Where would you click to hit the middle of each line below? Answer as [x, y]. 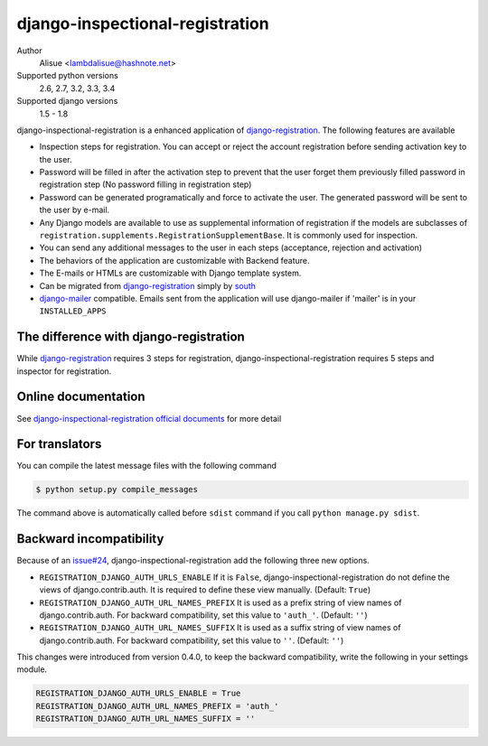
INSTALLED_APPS [73, 311]
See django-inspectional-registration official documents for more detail [149, 418]
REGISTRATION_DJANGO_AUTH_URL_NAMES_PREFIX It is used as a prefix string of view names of [221, 602]
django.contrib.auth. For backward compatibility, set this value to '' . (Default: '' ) [192, 640]
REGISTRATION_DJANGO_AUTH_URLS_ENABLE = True [138, 694]
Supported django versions [67, 101]
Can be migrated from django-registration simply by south [148, 285]
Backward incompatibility [90, 539]
